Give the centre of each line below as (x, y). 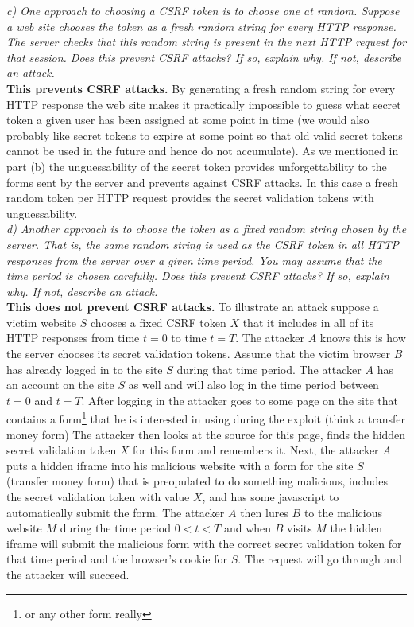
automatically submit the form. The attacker (116, 512)
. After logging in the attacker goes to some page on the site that (240, 400)
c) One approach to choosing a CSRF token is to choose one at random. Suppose (203, 10)
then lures (264, 512)
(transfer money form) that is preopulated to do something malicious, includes (197, 481)
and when (248, 528)
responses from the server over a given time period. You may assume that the (194, 260)
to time (189, 338)
